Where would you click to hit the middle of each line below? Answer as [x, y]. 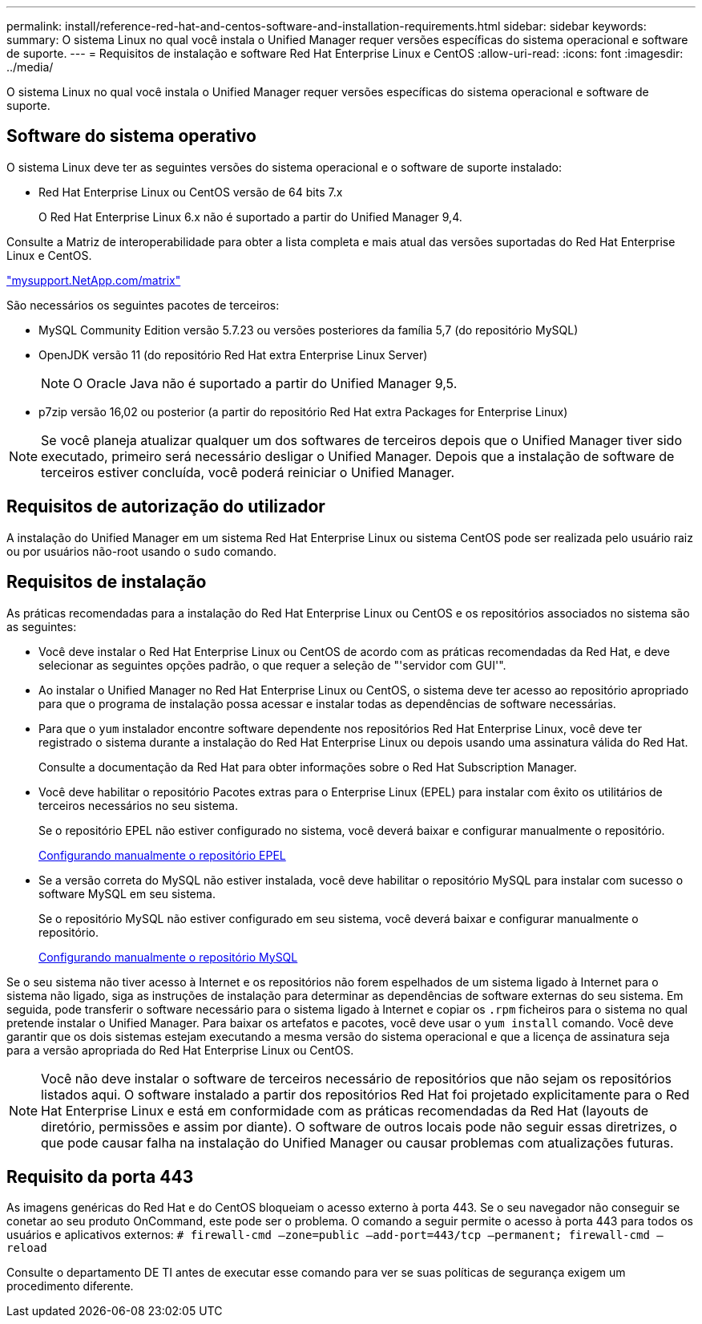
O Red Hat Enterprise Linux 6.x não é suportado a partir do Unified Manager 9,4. [250, 217]
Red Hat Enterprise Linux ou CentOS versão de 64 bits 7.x [191, 192]
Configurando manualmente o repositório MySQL [168, 957]
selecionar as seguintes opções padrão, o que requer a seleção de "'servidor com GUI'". [272, 665]
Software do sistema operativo [131, 136]
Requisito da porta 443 [100, 1176]
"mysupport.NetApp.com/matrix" [94, 280]
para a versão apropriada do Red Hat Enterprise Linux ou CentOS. [180, 1050]
